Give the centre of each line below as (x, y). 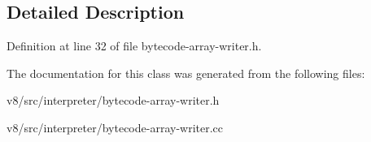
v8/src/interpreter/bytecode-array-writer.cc (115, 127)
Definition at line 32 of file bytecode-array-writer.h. (134, 46)
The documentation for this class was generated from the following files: (186, 73)
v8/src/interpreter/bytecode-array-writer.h (113, 100)
